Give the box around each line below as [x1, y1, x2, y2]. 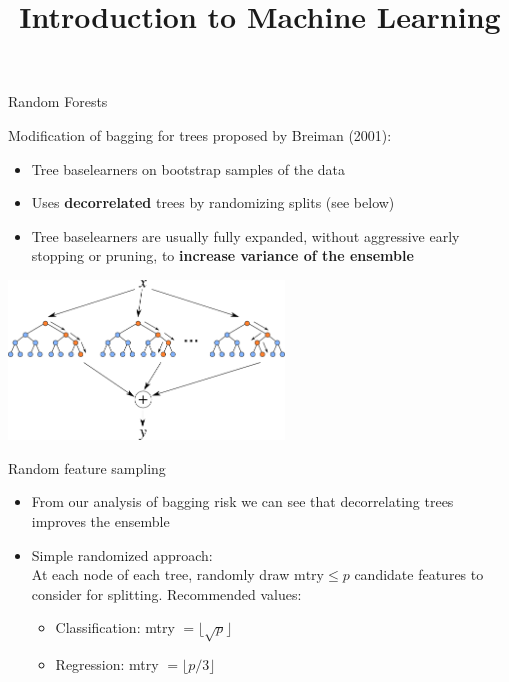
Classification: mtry [55, 617, 175, 638]
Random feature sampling [8, 457, 166, 478]
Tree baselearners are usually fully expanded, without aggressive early [31, 225, 460, 246]
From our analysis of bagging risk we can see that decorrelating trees [31, 491, 454, 512]
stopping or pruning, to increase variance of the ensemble [31, 245, 414, 266]
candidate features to [354, 564, 484, 585]
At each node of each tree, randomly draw [31, 564, 290, 585]
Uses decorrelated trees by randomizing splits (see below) [31, 192, 395, 213]
